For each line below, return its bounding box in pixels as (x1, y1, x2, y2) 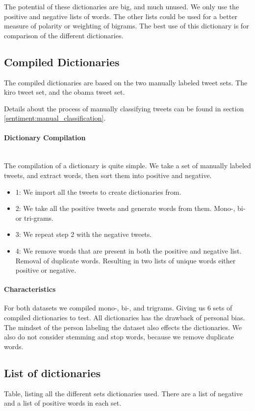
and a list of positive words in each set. (4, 398, 122, 408)
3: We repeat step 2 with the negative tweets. (15, 229, 152, 239)
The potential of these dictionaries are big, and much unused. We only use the (4, 1, 239, 11)
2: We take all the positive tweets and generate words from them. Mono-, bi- (15, 203, 246, 213)
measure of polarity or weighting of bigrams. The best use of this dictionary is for (4, 21, 249, 31)
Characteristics (4, 284, 56, 294)
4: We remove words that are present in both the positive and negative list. (15, 245, 242, 256)
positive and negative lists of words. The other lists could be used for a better (4, 11, 237, 21)
